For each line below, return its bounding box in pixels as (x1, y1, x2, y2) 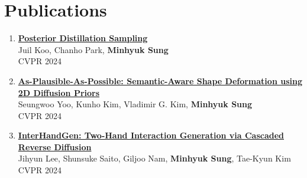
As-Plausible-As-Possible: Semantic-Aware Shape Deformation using (18, 74, 302, 87)
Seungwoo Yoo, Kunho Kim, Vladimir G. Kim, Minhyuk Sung (18, 98, 253, 110)
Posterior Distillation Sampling (18, 32, 148, 44)
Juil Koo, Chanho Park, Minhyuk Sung (18, 43, 169, 55)
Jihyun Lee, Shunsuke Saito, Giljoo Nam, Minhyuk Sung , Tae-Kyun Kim (18, 152, 291, 164)
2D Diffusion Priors (18, 86, 100, 98)
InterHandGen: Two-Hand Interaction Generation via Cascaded (18, 129, 284, 141)
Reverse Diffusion (18, 140, 92, 153)
